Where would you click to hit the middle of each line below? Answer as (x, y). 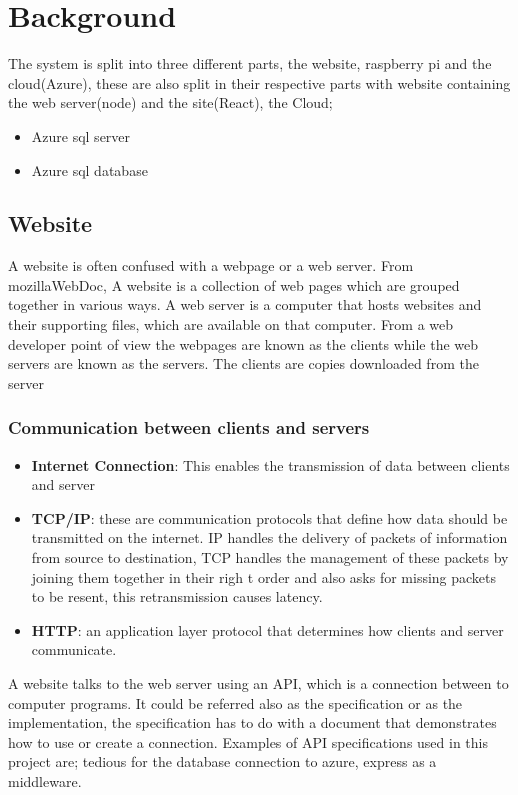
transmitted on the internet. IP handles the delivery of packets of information (269, 537)
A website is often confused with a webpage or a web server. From (211, 265)
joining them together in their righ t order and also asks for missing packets (264, 576)
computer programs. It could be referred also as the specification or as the (235, 702)
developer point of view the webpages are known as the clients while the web (243, 343)
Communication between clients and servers (189, 427)
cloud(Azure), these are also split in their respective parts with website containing (259, 82)
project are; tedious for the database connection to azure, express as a (222, 761)
